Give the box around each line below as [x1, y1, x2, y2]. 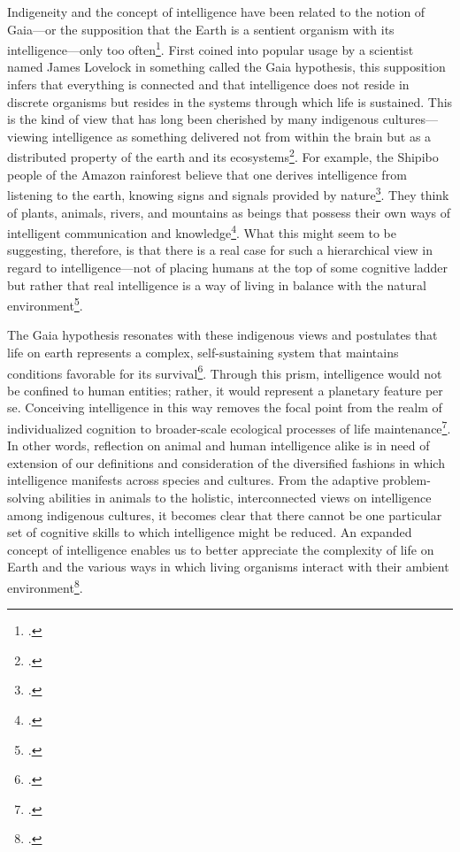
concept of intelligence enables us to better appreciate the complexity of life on [7, 540, 434, 558]
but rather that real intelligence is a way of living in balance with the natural [7, 275, 426, 294]
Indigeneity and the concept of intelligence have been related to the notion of [7, 3, 425, 20]
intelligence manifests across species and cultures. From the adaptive [7, 471, 379, 489]
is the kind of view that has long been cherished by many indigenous [7, 110, 379, 128]
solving [7, 488, 45, 507]
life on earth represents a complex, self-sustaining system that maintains [7, 342, 399, 361]
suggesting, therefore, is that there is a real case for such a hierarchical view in [7, 241, 433, 259]
